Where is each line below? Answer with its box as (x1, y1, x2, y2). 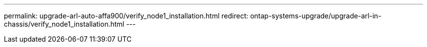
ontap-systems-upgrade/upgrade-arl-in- (250, 12, 382, 20)
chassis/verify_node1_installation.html (4, 20, 124, 28)
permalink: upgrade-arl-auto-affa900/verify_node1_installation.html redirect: (4, 12, 249, 20)
